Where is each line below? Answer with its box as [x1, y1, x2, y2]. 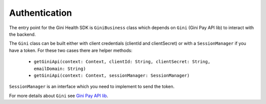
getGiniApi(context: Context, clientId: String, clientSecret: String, [33, 59, 211, 65]
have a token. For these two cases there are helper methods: [9, 47, 133, 53]
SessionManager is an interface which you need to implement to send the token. [9, 84, 175, 90]
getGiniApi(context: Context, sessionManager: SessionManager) [33, 72, 190, 78]
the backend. [9, 31, 36, 37]
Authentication [9, 7, 72, 18]
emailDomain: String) [33, 66, 86, 71]
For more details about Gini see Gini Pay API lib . [9, 93, 108, 99]
